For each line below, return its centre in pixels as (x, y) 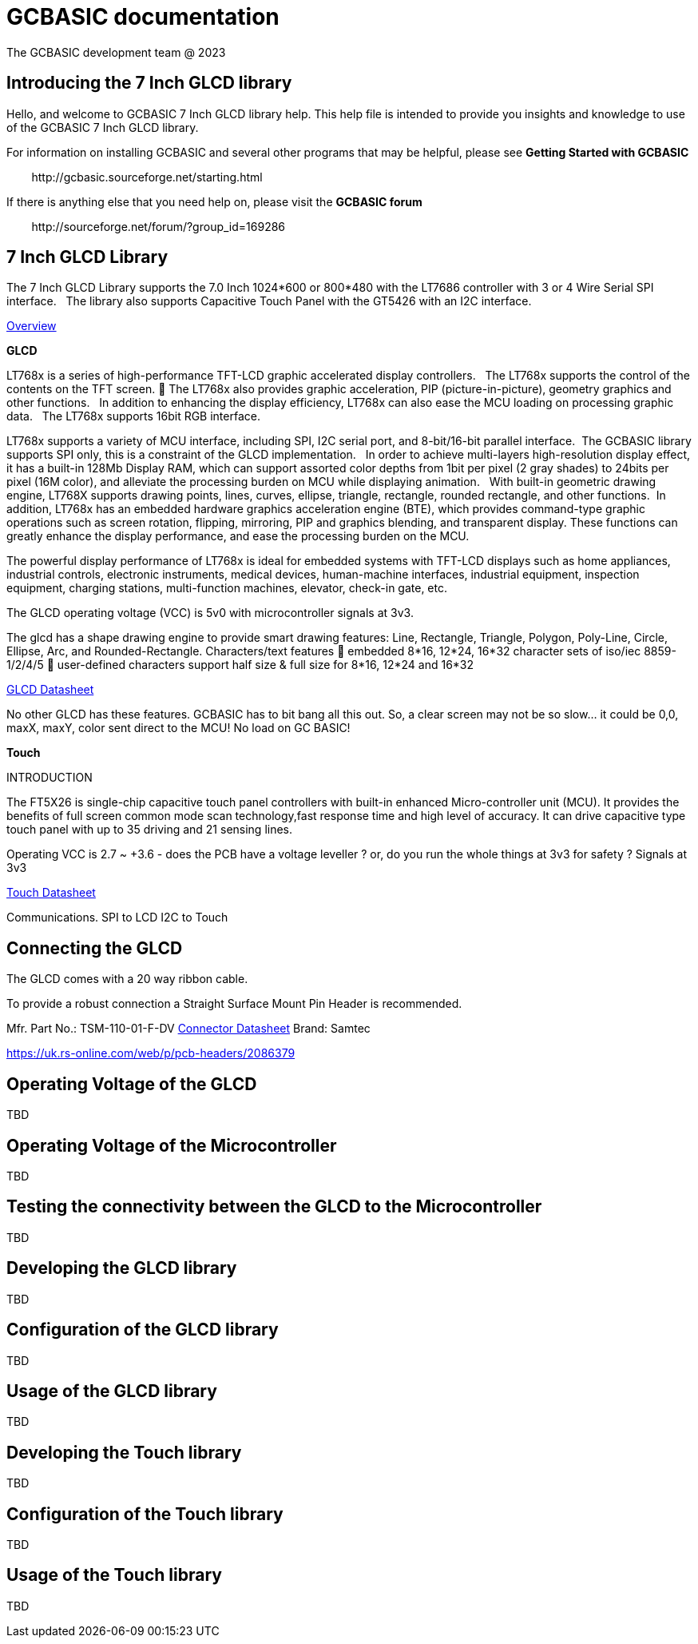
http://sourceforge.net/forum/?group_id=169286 (159, 226)
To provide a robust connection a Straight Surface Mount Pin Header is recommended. (234, 1004)
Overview (32, 326)
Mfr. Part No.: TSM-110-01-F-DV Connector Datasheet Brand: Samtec (188, 1029)
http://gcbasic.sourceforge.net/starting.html (147, 177)
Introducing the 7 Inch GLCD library (149, 83)
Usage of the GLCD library (112, 1391)
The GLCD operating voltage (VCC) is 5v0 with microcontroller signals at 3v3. (210, 613)
